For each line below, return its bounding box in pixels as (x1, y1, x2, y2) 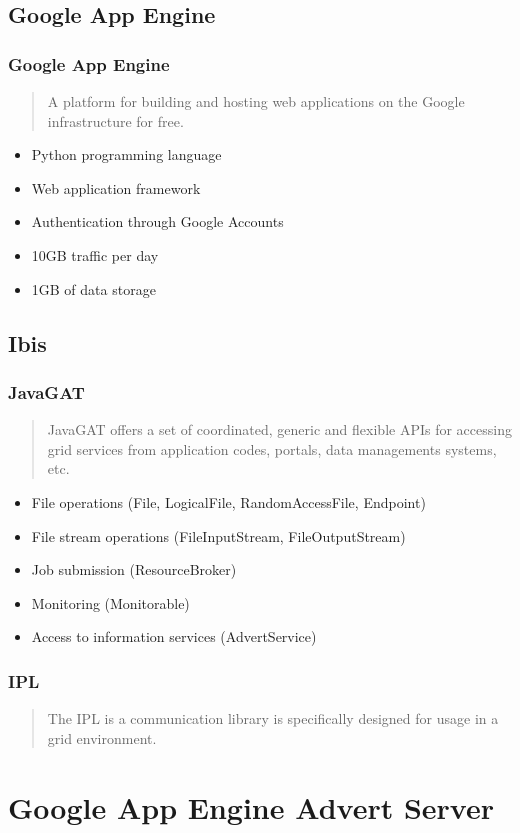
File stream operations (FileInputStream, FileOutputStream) (31, 525, 406, 546)
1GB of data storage (31, 278, 156, 299)
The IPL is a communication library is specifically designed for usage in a (47, 708, 499, 729)
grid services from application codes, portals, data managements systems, (47, 438, 497, 459)
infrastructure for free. (47, 110, 184, 131)
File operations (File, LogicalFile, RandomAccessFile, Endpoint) (31, 491, 426, 512)
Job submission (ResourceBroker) (31, 559, 237, 580)
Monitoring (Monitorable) (31, 592, 190, 613)
